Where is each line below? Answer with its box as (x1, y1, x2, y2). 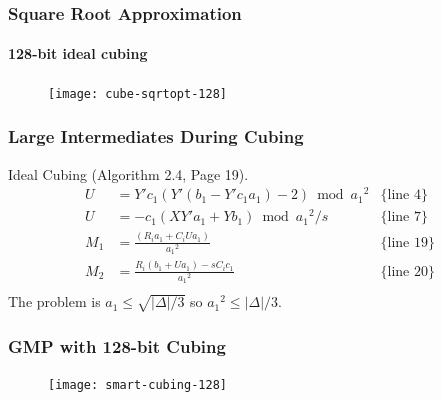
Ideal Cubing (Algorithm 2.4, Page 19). (8, 163, 249, 184)
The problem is (8, 291, 101, 312)
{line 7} (380, 210, 428, 225)
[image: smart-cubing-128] (48, 378, 227, 393)
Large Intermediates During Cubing (8, 124, 304, 149)
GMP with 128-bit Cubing (8, 333, 226, 358)
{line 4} (380, 188, 428, 203)
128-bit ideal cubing (8, 43, 148, 64)
